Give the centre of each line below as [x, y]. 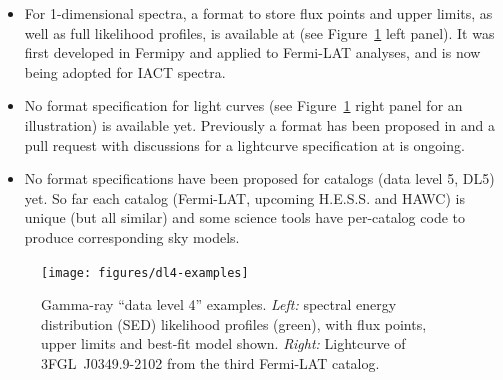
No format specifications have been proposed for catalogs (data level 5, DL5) [259, 178]
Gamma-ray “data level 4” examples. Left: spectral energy [219, 304]
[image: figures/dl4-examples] [145, 272]
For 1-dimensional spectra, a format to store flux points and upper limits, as [258, 13]
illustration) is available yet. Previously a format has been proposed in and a [259, 124]
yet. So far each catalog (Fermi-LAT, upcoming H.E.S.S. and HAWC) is [244, 197]
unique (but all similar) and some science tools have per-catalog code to [244, 217]
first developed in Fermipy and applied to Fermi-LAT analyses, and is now [252, 52]
